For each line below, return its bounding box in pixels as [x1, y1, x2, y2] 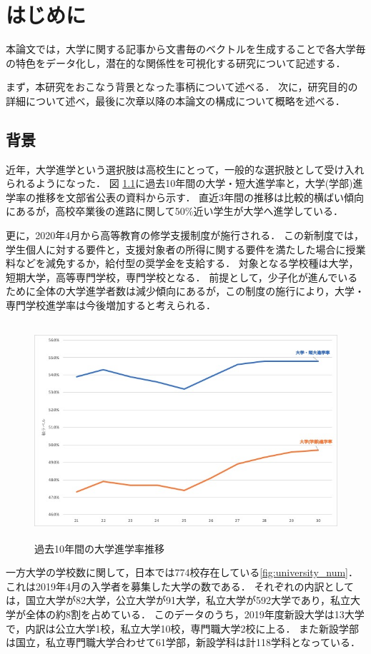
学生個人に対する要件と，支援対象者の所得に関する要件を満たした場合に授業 [6, 241, 366, 256]
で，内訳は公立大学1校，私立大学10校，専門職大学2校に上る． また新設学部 [6, 620, 360, 635]
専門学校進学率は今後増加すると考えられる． [6, 298, 216, 313]
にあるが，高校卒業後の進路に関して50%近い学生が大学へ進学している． [6, 203, 343, 218]
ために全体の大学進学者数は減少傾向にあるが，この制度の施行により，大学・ [6, 283, 365, 298]
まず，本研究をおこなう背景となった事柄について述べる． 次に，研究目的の [6, 79, 358, 94]
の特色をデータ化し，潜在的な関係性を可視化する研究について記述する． [6, 55, 346, 70]
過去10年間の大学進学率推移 [34, 540, 164, 555]
